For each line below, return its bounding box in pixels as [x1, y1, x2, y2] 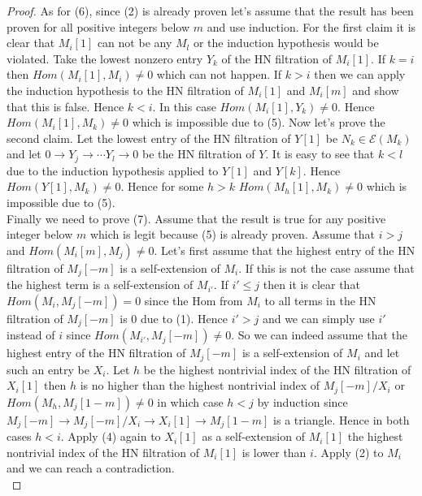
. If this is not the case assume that [238, 259, 415, 276]
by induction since [257, 393, 348, 410]
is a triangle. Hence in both [273, 411, 410, 428]
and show [352, 81, 399, 98]
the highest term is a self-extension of [7, 276, 194, 293]
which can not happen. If [156, 66, 282, 83]
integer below [7, 226, 73, 243]
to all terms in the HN [264, 291, 376, 308]
